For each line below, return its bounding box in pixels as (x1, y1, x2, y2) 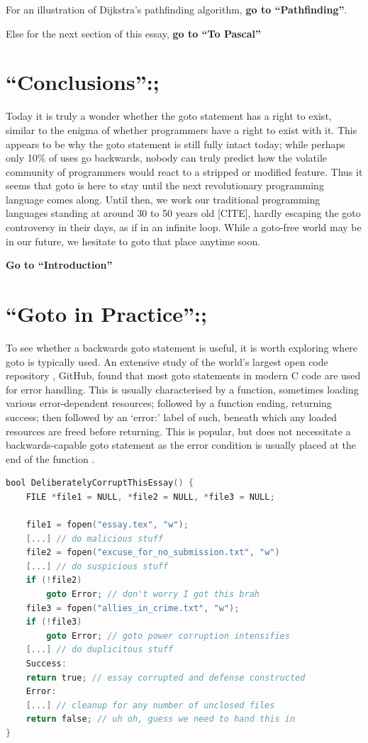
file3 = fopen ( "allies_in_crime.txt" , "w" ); (26, 603, 240, 613)
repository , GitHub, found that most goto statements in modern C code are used (6, 368, 361, 383)
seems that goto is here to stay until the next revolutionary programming (6, 178, 324, 193)
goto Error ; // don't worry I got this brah (46, 589, 260, 600)
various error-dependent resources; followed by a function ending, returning (6, 396, 332, 410)
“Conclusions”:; (6, 67, 160, 96)
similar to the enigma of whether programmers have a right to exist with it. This (6, 122, 357, 137)
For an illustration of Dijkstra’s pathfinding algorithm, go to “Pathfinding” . (6, 2, 347, 16)
